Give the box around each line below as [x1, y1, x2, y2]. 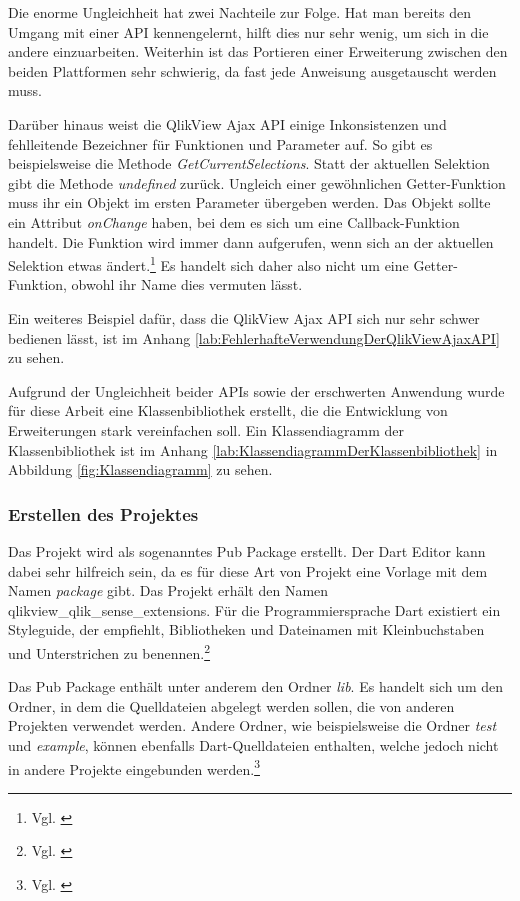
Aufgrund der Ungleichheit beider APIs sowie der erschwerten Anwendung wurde [8, 380, 505, 401]
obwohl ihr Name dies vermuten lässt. [71, 274, 303, 295]
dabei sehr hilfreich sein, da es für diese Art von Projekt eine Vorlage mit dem [8, 560, 488, 581]
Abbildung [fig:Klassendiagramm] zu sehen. [8, 459, 273, 480]
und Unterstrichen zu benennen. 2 [8, 639, 211, 663]
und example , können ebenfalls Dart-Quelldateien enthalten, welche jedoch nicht [8, 734, 499, 755]
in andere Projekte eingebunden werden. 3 [8, 755, 260, 779]
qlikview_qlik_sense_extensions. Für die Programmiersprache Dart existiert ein [8, 599, 501, 620]
